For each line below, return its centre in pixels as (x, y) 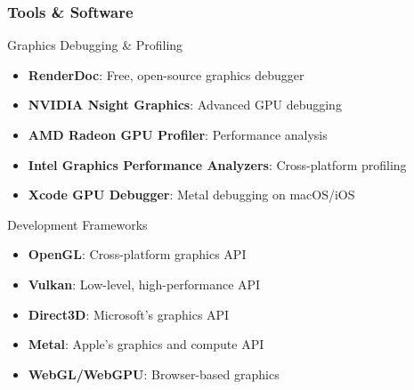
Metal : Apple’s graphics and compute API (146, 344)
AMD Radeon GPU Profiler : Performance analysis (178, 134)
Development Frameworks (77, 224)
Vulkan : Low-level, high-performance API (144, 284)
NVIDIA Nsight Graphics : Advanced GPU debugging (185, 105)
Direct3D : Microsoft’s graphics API (129, 314)
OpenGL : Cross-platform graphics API (137, 254)
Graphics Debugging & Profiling (95, 45)
